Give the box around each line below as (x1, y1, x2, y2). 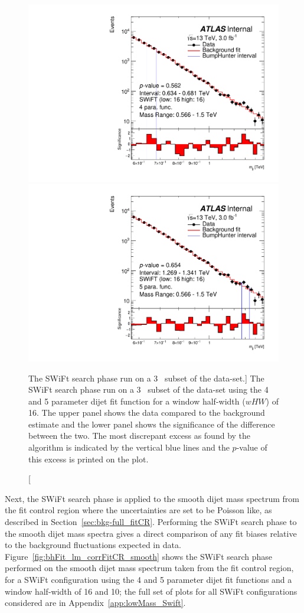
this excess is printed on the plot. (28, 452, 149, 465)
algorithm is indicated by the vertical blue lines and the (28, 441, 230, 454)
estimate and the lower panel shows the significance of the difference (28, 418, 275, 430)
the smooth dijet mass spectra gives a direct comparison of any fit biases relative (5, 527, 297, 539)
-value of (236, 441, 267, 454)
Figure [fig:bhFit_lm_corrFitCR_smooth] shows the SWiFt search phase (5, 550, 273, 562)
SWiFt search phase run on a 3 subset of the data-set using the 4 (28, 383, 269, 396)
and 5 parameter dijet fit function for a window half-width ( (28, 394, 246, 407)
